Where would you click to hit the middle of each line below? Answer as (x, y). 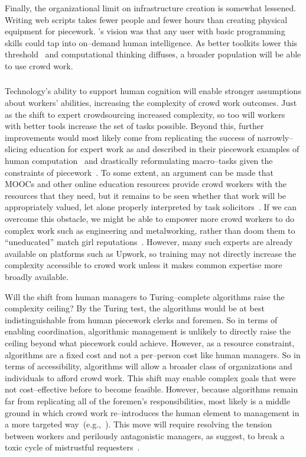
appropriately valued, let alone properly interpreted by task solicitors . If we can (151, 207)
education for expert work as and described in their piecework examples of (165, 149)
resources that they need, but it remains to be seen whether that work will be (146, 195)
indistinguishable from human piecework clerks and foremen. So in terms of (141, 319)
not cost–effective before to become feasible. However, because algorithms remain (152, 389)
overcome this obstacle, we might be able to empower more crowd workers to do (149, 219)
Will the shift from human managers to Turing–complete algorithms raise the (145, 296)
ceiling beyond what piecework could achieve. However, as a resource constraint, (150, 342)
